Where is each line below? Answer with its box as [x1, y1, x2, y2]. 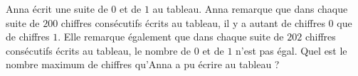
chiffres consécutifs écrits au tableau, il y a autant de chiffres [60, 15, 325, 30]
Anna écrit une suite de [6, 1, 108, 16]
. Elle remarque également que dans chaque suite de [58, 29, 284, 44]
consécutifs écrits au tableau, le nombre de [6, 43, 191, 58]
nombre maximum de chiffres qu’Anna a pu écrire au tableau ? [6, 57, 280, 72]
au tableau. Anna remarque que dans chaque [152, 1, 348, 16]
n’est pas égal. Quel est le [236, 43, 347, 58]
